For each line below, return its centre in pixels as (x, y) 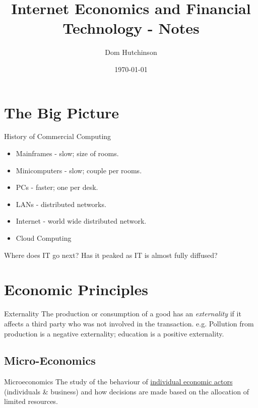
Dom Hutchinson (131, 52)
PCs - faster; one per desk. (57, 187)
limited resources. (31, 401)
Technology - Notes (131, 28)
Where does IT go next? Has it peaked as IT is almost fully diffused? (111, 255)
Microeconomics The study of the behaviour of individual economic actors (118, 382)
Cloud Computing (44, 238)
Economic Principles (76, 289)
